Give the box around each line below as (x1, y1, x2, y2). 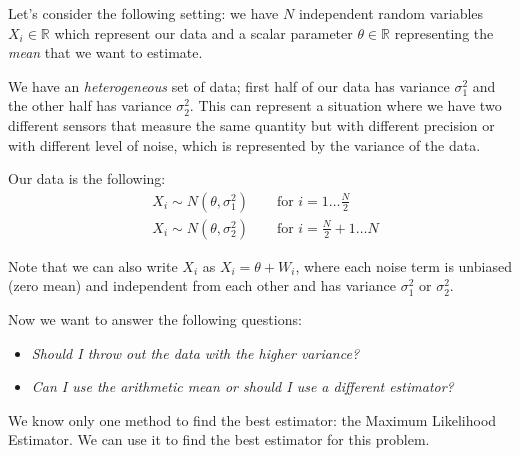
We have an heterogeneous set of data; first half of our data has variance (8, 75, 450, 96)
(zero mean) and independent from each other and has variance (8, 275, 396, 296)
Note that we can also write (8, 255, 178, 276)
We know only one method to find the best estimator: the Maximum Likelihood (8, 409, 497, 430)
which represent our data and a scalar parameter (54, 22, 353, 43)
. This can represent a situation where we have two (189, 95, 502, 116)
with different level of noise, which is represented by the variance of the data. (8, 134, 481, 155)
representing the (394, 22, 494, 43)
